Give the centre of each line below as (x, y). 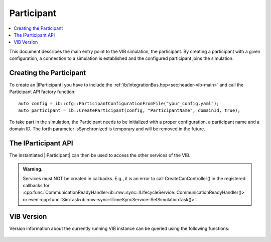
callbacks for (36, 186)
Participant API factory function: (42, 92)
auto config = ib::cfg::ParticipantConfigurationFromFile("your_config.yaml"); (119, 103)
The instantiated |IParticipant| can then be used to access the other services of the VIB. (100, 155)
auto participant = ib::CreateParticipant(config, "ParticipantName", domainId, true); (129, 110)
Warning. (33, 169)
